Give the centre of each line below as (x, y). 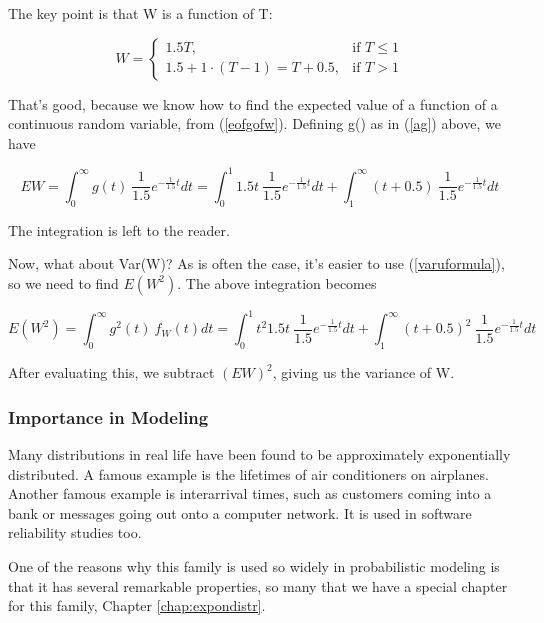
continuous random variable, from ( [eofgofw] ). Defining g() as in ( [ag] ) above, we (254, 123)
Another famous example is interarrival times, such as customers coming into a (250, 493)
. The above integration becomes (277, 282)
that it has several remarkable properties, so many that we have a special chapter (258, 585)
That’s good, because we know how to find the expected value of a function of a (253, 103)
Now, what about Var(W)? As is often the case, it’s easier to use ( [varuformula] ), (256, 263)
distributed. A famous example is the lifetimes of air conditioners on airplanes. (248, 473)
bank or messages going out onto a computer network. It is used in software (240, 512)
